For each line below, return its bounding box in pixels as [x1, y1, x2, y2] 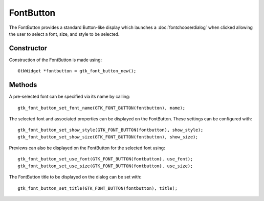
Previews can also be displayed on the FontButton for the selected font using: [9, 145, 165, 151]
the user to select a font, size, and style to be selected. [9, 31, 120, 37]
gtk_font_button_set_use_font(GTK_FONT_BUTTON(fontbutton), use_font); [18, 156, 193, 162]
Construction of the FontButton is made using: [9, 57, 102, 63]
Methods [9, 81, 37, 89]
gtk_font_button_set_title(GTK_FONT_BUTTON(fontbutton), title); [18, 185, 178, 191]
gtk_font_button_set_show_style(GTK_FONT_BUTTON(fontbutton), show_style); [18, 127, 203, 133]
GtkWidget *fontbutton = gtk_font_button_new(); [18, 68, 136, 74]
